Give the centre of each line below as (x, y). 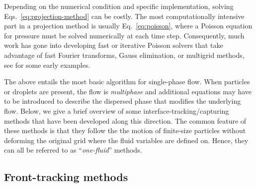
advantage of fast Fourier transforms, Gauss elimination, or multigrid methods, (124, 55)
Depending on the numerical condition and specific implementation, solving (119, 6)
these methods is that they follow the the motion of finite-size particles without (125, 130)
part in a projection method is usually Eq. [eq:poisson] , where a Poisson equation (128, 26)
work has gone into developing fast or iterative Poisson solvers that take (114, 45)
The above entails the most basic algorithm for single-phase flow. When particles (127, 82)
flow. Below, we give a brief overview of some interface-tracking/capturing (117, 110)
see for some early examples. (47, 65)
